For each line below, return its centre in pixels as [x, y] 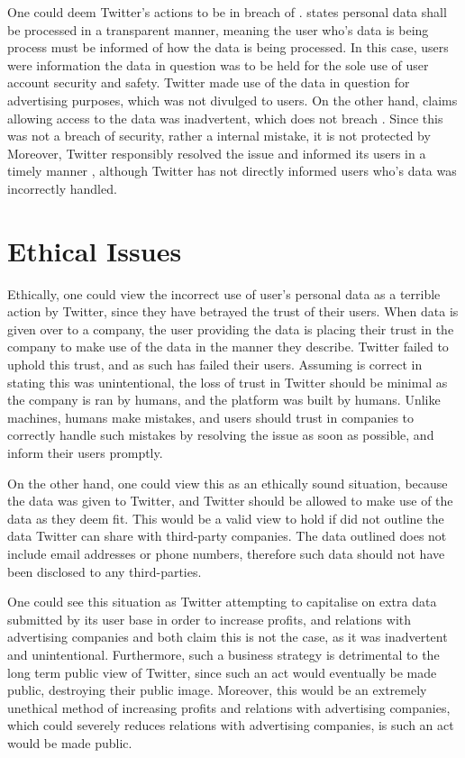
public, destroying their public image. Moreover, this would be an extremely [217, 690]
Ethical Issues [95, 250]
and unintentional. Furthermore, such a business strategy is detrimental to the [223, 654]
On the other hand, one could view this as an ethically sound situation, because [228, 483]
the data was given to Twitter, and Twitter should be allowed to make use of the [230, 501]
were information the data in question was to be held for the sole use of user [218, 64]
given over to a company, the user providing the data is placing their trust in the [231, 329]
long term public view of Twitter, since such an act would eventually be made [222, 672]
